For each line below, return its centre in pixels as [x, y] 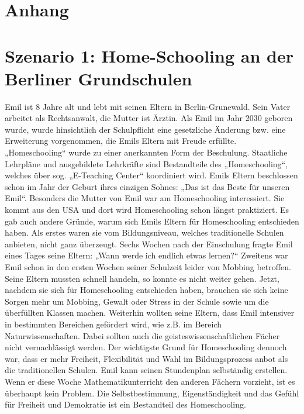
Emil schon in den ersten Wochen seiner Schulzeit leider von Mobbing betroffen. [148, 267]
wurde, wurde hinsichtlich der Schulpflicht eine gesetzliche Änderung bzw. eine [145, 129]
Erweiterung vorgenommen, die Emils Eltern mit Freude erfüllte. [121, 141]
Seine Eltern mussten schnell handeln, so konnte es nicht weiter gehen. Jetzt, [142, 278]
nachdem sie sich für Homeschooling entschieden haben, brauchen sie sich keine [146, 290]
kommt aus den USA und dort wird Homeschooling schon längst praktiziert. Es [147, 210]
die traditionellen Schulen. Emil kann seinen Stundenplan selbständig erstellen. [146, 370]
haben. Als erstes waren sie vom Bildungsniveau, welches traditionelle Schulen [144, 232]
